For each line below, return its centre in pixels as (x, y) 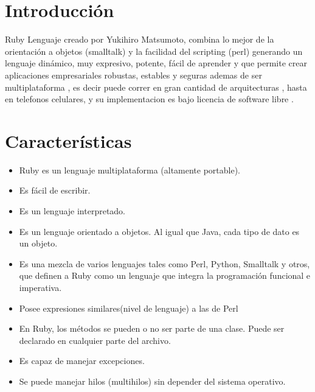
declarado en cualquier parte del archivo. (95, 340)
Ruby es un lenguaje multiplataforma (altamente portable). (130, 170)
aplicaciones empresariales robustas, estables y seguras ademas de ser (133, 75)
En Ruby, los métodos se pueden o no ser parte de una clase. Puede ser (152, 328)
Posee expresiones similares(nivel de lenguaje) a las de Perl (129, 308)
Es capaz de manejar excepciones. (82, 361)
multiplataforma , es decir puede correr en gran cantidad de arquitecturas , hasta (156, 87)
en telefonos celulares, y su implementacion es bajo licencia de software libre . (149, 99)
